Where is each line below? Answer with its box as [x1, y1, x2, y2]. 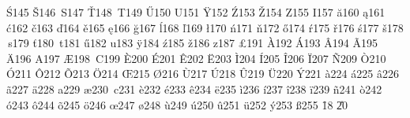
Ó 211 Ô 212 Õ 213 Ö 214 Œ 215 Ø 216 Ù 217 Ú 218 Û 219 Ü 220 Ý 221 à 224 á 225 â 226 [6, 65, 399, 82]
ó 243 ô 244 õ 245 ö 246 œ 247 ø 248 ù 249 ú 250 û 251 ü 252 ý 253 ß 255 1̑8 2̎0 [6, 96, 348, 112]
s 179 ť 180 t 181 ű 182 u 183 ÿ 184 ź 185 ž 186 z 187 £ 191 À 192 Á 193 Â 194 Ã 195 [8, 35, 378, 51]
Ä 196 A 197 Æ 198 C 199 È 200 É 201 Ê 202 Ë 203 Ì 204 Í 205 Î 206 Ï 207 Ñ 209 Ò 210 [6, 50, 386, 66]
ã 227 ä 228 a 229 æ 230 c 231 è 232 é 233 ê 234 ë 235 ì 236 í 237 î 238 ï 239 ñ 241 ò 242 [6, 80, 382, 97]
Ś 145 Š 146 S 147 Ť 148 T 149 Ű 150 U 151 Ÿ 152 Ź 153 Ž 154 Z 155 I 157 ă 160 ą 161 [6, 4, 386, 20]
